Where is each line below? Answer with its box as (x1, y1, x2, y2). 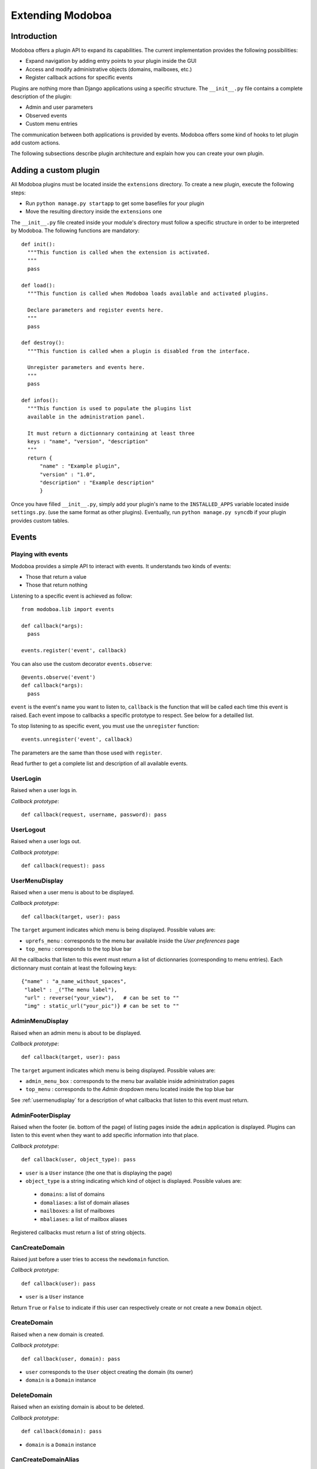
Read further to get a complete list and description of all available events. (11, 760, 188, 767)
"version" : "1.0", (39, 471, 96, 478)
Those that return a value (25, 573, 87, 581)
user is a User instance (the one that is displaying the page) (25, 1169, 173, 1176)
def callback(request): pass (21, 862, 105, 869)
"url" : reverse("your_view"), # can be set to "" (24, 994, 179, 1001)
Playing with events (11, 550, 69, 558)
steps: (11, 189, 26, 196)
